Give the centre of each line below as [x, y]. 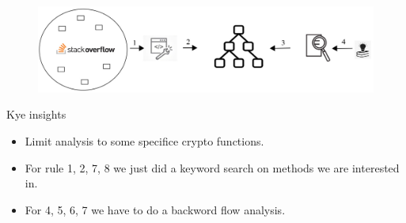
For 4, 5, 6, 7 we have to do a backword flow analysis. [155, 209]
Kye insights [36, 114]
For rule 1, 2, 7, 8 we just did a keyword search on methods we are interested [212, 167]
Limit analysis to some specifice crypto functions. [144, 141]
